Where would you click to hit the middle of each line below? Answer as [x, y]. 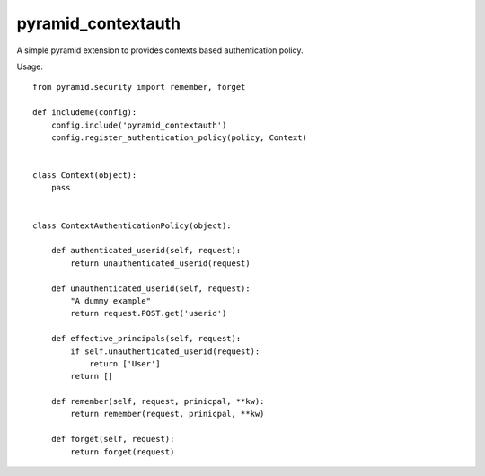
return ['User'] [125, 363]
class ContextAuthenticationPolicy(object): [132, 225]
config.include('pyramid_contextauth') [139, 125]
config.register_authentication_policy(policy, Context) [179, 137]
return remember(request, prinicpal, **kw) [168, 414]
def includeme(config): [85, 113]
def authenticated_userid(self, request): [146, 251]
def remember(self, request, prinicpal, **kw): [158, 401]
